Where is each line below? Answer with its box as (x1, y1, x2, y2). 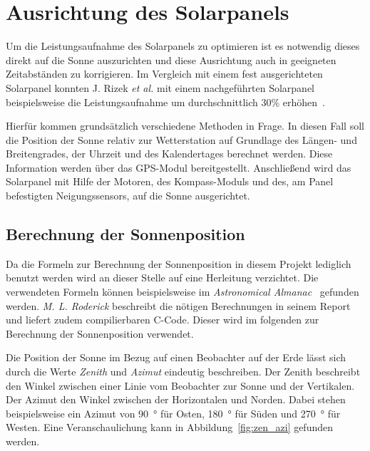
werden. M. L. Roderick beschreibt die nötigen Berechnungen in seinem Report (6, 298, 351, 313)
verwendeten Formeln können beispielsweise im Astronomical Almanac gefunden (6, 284, 359, 299)
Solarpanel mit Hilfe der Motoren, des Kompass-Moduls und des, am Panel (6, 174, 334, 189)
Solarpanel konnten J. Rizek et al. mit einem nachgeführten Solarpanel (6, 80, 315, 95)
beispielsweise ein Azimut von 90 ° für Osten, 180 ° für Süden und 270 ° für (6, 405, 341, 420)
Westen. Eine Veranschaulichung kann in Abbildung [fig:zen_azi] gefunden (6, 420, 333, 435)
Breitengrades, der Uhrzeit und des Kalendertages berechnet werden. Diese (6, 146, 333, 161)
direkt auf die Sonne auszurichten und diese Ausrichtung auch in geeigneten (6, 52, 336, 67)
